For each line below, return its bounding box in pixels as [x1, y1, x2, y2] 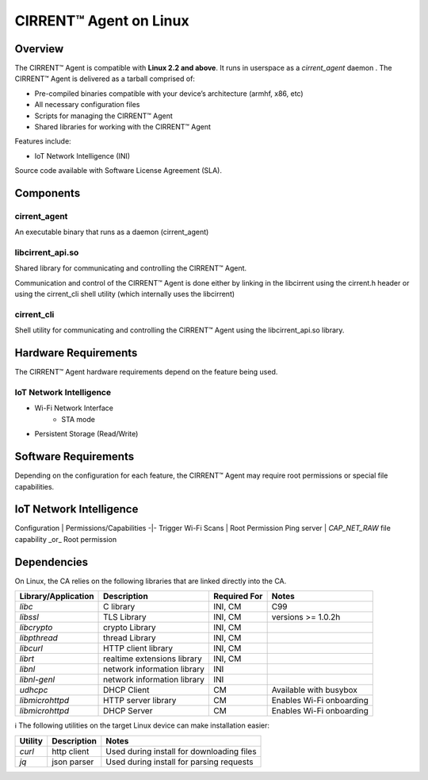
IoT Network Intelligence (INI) [34, 151, 131, 160]
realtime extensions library [103, 653, 202, 664]
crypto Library [103, 622, 156, 633]
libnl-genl [19, 674, 55, 686]
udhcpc [19, 685, 48, 696]
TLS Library [103, 612, 147, 623]
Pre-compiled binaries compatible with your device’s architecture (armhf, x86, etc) [34, 88, 304, 98]
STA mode [61, 414, 95, 424]
